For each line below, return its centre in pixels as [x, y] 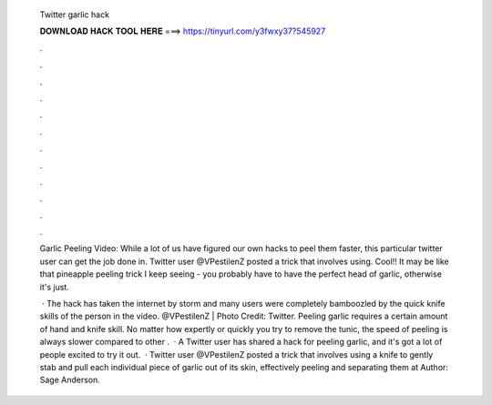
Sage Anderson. [70, 380]
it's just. [55, 287]
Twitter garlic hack [74, 15]
